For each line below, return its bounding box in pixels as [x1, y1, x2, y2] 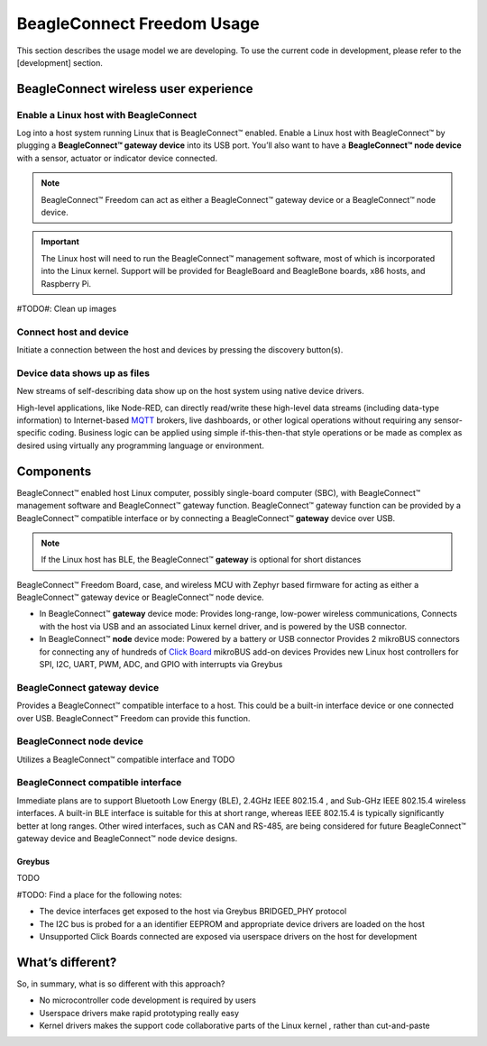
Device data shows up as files [16, 366, 151, 379]
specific [16, 427, 47, 438]
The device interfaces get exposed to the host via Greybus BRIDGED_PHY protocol [39, 906, 347, 917]
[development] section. [16, 57, 104, 68]
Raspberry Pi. [41, 278, 92, 289]
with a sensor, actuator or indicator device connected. [16, 152, 218, 163]
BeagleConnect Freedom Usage [16, 14, 261, 33]
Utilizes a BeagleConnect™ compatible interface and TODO [16, 754, 235, 765]
